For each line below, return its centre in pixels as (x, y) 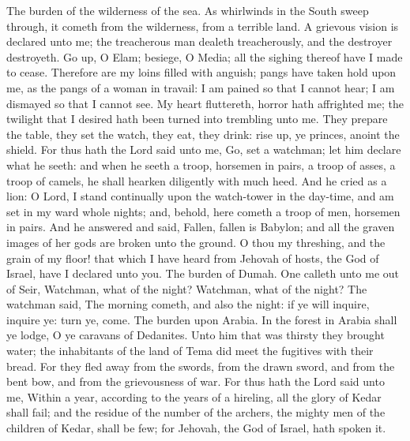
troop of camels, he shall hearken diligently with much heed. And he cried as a (197, 180)
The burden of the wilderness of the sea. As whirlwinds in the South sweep (188, 10)
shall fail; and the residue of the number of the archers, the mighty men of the (196, 412)
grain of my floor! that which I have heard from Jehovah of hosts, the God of (193, 258)
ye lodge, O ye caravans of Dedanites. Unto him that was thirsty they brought (196, 335)
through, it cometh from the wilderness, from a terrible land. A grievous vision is (203, 26)
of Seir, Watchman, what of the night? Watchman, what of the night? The (187, 288)
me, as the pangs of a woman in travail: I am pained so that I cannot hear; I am (201, 87)
